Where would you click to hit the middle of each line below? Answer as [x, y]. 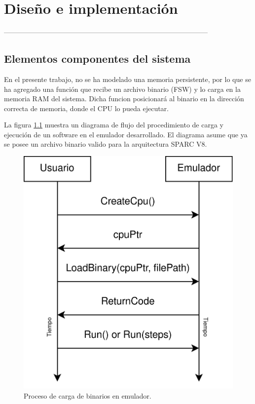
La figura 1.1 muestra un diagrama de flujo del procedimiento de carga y [114, 125]
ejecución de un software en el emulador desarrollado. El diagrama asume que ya [126, 134]
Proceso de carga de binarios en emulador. [88, 396]
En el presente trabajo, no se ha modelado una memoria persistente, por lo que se [127, 79]
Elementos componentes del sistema [97, 59]
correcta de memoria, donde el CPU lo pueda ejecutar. [86, 108]
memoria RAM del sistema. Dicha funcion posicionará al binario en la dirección [124, 99]
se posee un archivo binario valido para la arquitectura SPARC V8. [106, 144]
